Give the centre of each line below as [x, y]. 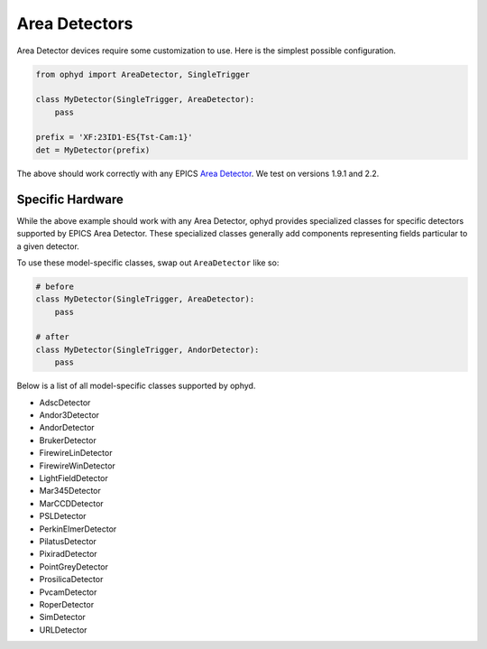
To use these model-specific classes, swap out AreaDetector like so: [148, 263]
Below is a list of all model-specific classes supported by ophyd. [136, 386]
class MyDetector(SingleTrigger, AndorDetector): [147, 349]
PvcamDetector [68, 592]
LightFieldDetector [74, 477]
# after [52, 337]
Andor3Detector [69, 415]
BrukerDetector [68, 440]
